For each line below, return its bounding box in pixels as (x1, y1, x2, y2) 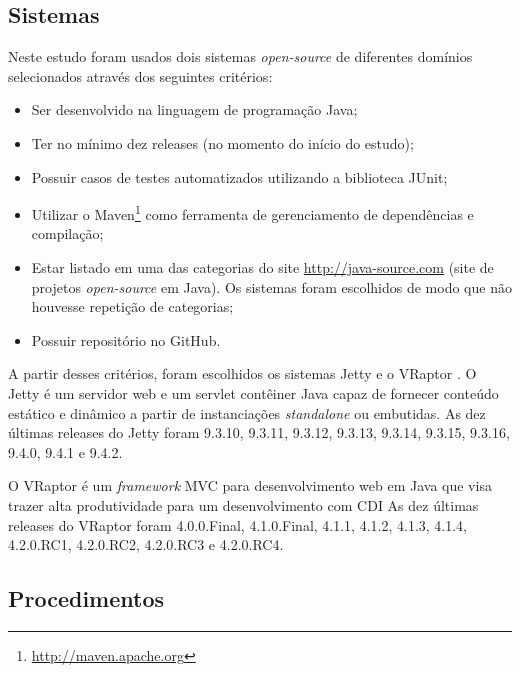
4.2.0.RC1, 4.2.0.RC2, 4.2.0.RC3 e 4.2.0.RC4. (8, 534, 284, 555)
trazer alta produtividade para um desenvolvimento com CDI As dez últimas (8, 494, 479, 515)
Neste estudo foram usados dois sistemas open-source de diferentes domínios (8, 46, 473, 67)
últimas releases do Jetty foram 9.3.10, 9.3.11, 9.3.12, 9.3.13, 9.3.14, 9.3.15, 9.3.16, (8, 422, 510, 443)
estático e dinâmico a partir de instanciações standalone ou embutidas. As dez (8, 402, 486, 423)
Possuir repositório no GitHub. (31, 329, 221, 350)
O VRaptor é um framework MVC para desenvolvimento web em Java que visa (8, 475, 492, 496)
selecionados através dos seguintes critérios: (8, 65, 273, 86)
